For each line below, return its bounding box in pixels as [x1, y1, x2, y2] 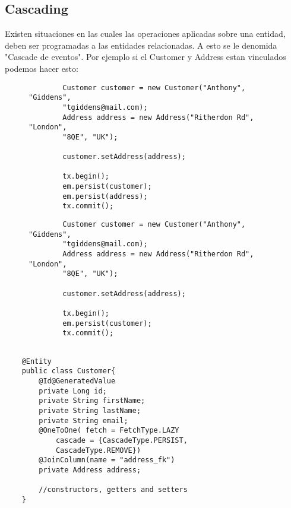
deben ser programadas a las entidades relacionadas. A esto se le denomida [5, 39, 277, 51]
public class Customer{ [21, 367, 116, 376]
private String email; [39, 416, 128, 425]
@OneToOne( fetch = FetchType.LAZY [39, 426, 179, 435]
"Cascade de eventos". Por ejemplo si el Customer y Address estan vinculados [5, 50, 286, 63]
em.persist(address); [62, 192, 148, 201]
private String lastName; [39, 406, 141, 415]
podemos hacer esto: [5, 62, 78, 74]
